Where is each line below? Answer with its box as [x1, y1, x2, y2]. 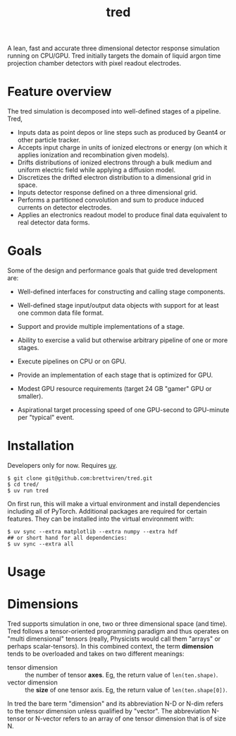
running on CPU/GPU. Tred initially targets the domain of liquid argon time [7, 52, 221, 60]
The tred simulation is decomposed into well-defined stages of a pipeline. [7, 107, 221, 116]
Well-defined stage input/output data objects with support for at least [17, 301, 220, 310]
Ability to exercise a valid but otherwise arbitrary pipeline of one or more [17, 336, 228, 344]
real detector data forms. [17, 218, 90, 227]
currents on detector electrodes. [17, 203, 112, 212]
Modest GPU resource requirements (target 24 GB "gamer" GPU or [17, 385, 212, 393]
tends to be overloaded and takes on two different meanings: [7, 650, 185, 658]
